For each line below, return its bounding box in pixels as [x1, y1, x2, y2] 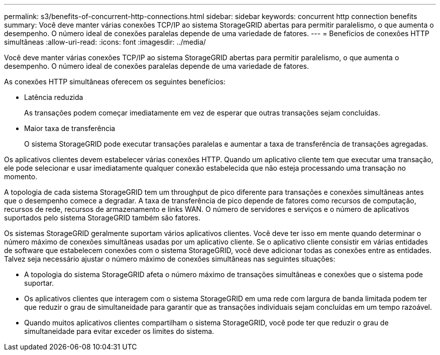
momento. [4, 172, 38, 181]
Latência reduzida [24, 93, 83, 101]
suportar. [24, 279, 54, 287]
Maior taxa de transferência [24, 124, 116, 133]
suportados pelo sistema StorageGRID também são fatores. [4, 213, 200, 222]
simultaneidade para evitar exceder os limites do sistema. [24, 327, 214, 335]
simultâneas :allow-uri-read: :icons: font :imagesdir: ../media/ [4, 38, 206, 46]
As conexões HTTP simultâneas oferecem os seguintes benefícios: [4, 77, 226, 86]
